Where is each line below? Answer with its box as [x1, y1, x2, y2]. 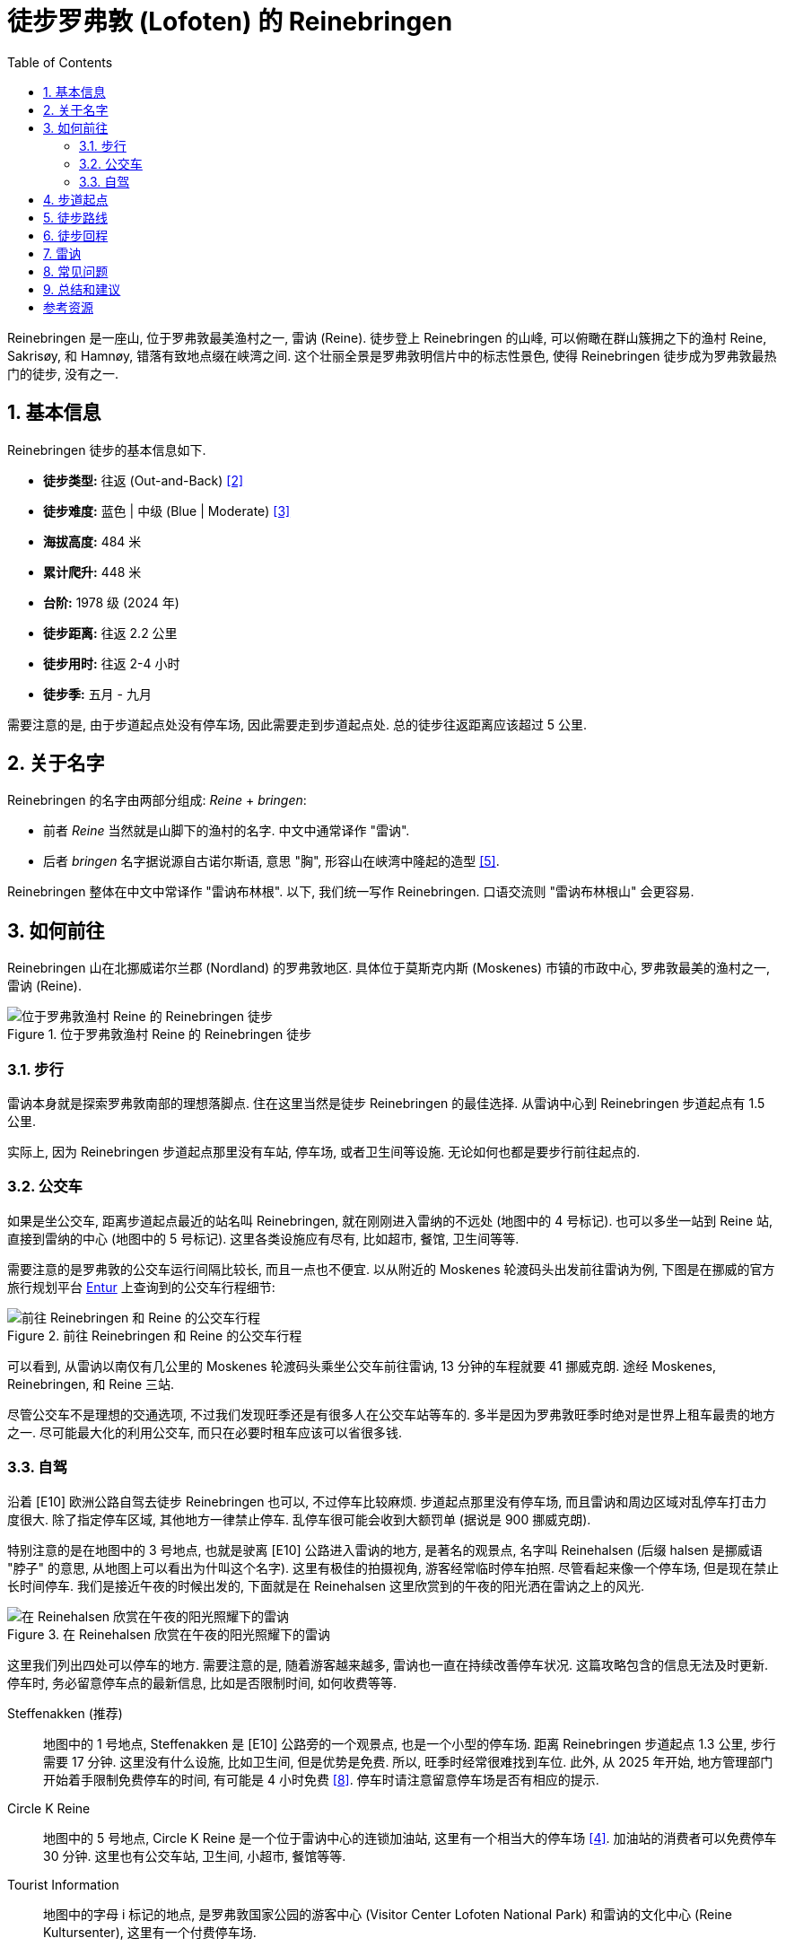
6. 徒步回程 [43, 227, 109, 243]
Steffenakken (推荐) [7, 1705, 123, 1721]
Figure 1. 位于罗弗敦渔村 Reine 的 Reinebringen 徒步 [7, 1026, 312, 1043]
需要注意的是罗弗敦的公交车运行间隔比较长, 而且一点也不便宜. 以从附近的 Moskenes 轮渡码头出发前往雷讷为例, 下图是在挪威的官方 [7, 1261, 775, 1277]
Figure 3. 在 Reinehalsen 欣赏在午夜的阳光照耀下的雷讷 [7, 1626, 330, 1642]
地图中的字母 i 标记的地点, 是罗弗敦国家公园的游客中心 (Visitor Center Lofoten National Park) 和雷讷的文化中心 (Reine [43, 1906, 733, 1922]
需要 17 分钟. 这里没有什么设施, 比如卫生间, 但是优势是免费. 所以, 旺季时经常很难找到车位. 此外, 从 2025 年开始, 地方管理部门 [43, 1753, 773, 1769]
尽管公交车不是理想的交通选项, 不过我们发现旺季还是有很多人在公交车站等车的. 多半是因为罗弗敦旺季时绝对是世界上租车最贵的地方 [7, 1406, 775, 1422]
